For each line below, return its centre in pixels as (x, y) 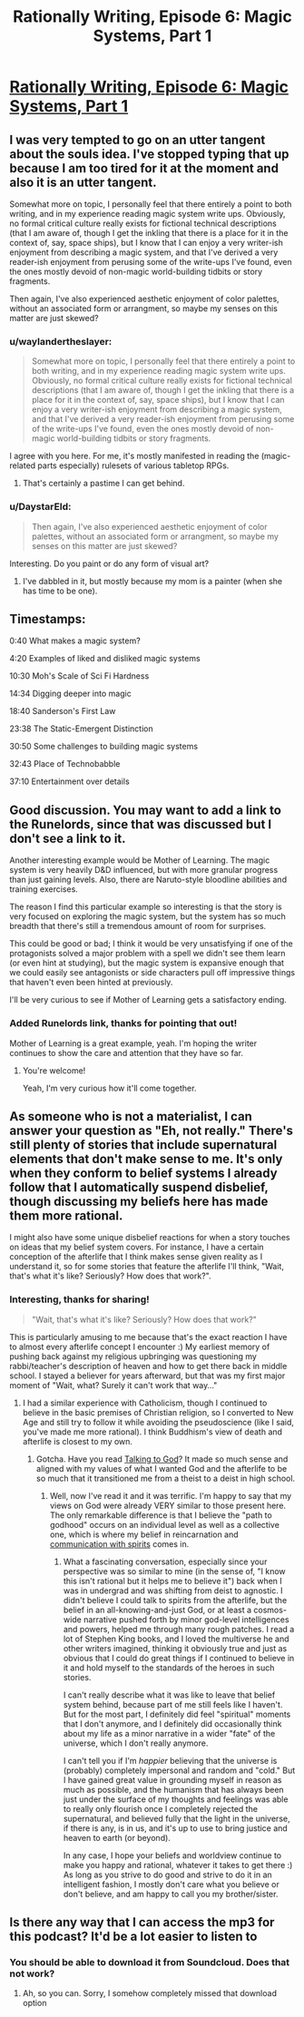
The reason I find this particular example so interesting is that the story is (146, 907)
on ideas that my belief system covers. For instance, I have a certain (137, 1247)
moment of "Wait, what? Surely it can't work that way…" (113, 1385)
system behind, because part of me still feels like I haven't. (173, 1704)
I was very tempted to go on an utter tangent (137, 139)
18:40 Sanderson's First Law (63, 711)
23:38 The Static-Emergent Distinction (81, 729)
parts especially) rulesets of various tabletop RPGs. (133, 465)
